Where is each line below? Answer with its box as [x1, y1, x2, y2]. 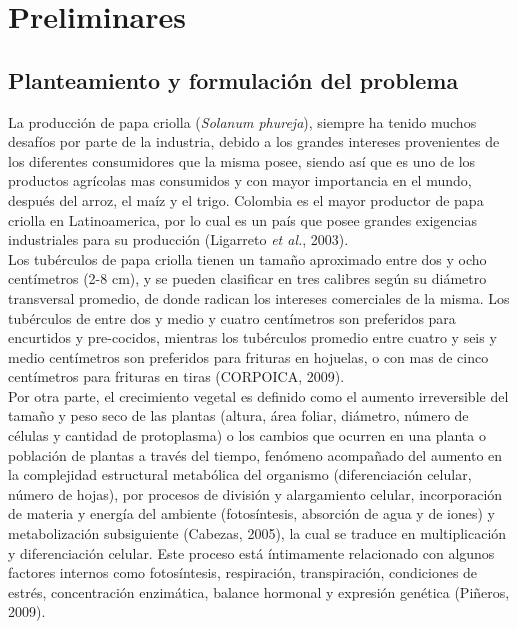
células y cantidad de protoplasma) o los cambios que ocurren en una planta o [8, 425, 486, 446]
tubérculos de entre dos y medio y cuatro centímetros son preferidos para [8, 307, 456, 328]
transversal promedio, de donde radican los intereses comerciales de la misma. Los [8, 287, 510, 308]
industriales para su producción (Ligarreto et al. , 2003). [8, 229, 349, 250]
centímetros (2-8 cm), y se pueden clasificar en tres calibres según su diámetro [8, 268, 487, 289]
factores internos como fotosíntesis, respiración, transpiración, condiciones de [8, 562, 478, 583]
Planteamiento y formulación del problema [8, 64, 459, 95]
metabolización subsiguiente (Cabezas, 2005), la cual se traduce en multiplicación [8, 523, 507, 544]
